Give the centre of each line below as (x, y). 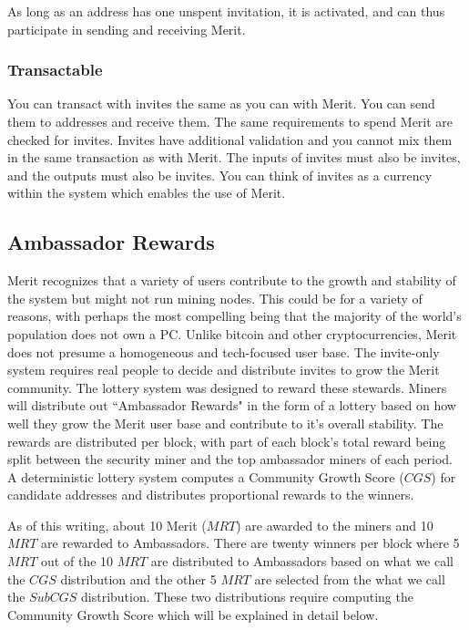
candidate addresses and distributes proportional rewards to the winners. (211, 495)
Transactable (55, 70)
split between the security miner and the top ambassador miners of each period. (230, 459)
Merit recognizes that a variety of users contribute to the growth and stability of (232, 280)
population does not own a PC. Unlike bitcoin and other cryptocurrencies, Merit (232, 333)
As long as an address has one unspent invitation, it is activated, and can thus (226, 11)
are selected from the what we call (350, 578)
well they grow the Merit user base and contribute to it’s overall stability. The (225, 423)
